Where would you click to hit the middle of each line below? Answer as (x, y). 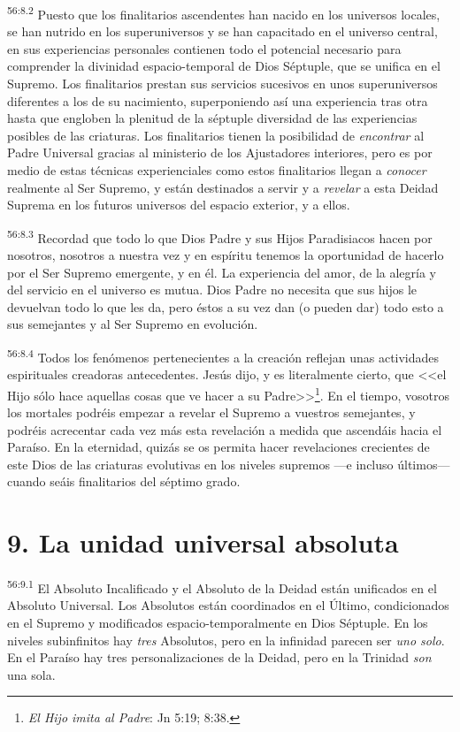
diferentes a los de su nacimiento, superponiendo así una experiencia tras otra (218, 100)
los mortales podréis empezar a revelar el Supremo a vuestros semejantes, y (211, 412)
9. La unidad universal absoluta (203, 542)
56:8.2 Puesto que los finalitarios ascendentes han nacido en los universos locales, (224, 13)
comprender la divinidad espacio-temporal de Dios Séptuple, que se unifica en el (224, 66)
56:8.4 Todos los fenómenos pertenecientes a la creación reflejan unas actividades (223, 356)
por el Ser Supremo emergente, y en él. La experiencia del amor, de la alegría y (222, 272)
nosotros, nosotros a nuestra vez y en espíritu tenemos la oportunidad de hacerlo (226, 255)
